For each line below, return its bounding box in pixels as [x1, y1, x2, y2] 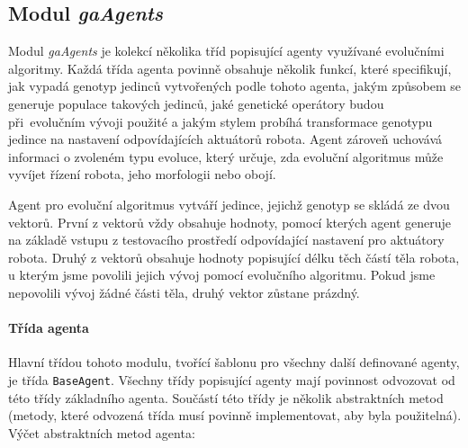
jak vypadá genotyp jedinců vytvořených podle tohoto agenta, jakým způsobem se [8, 76, 462, 95]
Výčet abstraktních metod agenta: [8, 423, 195, 442]
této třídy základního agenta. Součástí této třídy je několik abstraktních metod [8, 388, 444, 407]
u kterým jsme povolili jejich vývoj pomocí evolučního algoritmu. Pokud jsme [8, 265, 436, 284]
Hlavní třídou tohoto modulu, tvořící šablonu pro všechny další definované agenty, [8, 353, 460, 372]
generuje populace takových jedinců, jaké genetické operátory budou [8, 94, 384, 112]
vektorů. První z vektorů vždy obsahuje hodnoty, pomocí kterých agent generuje [8, 212, 452, 231]
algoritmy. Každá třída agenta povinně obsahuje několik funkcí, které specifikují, [8, 58, 452, 77]
